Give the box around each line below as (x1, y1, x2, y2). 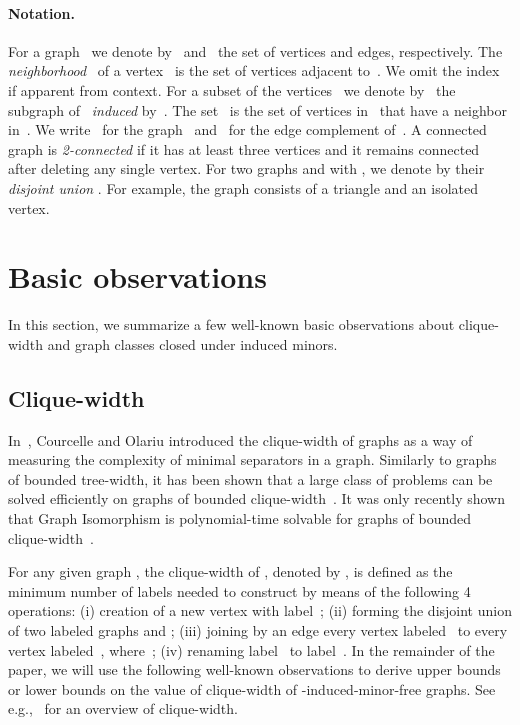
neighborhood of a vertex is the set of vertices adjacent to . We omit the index (8, 60, 500, 81)
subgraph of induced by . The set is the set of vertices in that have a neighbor (8, 99, 507, 120)
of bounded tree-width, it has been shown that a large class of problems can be (8, 468, 493, 489)
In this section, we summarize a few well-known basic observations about (8, 314, 455, 335)
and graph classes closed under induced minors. (47, 333, 338, 354)
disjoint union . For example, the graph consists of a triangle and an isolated (8, 177, 479, 198)
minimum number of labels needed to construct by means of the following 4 (8, 580, 471, 601)
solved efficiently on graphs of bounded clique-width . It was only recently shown (8, 488, 506, 509)
